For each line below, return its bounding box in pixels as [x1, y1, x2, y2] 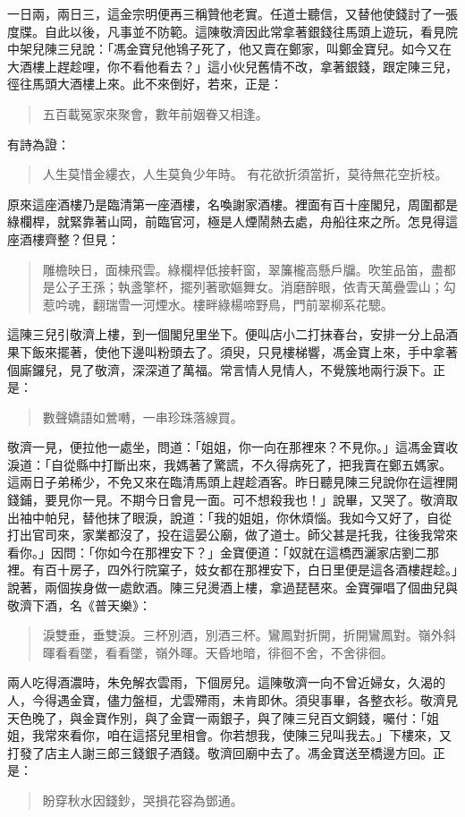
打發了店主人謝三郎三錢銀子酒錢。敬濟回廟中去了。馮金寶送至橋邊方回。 [7, 743, 433, 762]
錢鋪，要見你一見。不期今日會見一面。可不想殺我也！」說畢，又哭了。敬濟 [7, 490, 445, 509]
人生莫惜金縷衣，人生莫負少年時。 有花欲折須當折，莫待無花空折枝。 [42, 165, 448, 183]
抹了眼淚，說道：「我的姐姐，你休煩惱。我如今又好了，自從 [106, 507, 452, 526]
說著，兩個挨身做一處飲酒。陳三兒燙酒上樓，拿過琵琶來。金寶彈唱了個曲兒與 [7, 578, 458, 597]
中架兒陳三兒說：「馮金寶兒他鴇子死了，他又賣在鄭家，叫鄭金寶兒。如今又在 [7, 39, 452, 58]
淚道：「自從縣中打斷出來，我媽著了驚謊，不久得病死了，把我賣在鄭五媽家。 [7, 455, 452, 473]
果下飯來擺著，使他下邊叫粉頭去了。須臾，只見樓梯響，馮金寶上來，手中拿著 [7, 342, 458, 361]
